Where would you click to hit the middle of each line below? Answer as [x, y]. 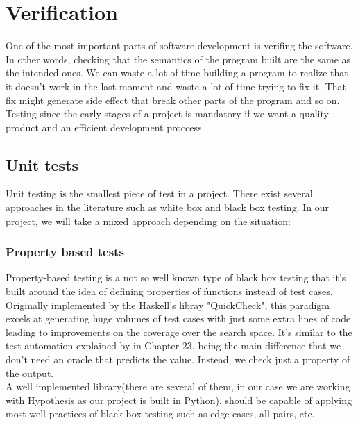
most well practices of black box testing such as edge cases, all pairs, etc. [160, 414]
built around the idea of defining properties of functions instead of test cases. [169, 291]
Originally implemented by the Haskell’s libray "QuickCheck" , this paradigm [168, 305]
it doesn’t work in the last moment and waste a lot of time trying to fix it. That [176, 86]
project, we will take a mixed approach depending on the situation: [148, 220]
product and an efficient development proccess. [105, 127]
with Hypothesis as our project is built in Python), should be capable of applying [179, 400]
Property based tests [65, 252]
